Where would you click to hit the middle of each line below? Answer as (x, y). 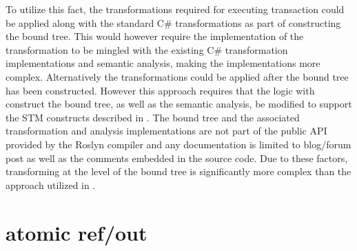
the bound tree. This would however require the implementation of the (155, 36)
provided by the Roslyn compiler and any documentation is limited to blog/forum (178, 144)
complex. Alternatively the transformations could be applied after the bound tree (177, 76)
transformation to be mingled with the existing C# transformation (147, 49)
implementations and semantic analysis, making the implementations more (163, 63)
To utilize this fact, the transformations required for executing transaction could (175, 9)
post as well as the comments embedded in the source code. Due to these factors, (177, 158)
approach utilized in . (51, 184)
